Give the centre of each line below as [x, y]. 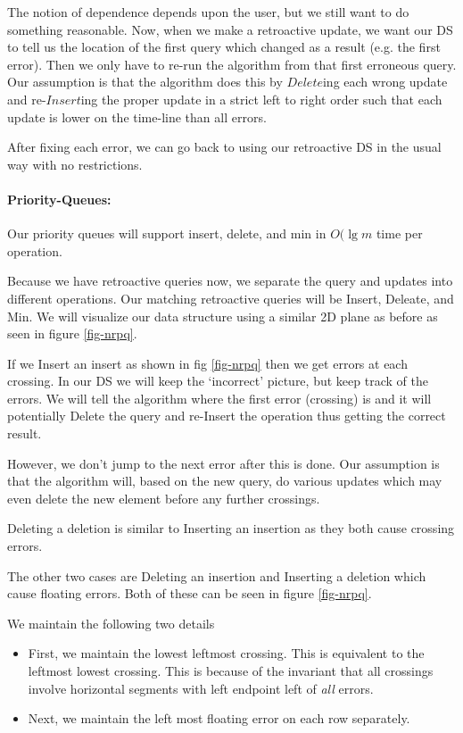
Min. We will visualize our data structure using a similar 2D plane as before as [223, 316]
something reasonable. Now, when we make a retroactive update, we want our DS [230, 29]
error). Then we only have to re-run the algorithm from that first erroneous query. [232, 64]
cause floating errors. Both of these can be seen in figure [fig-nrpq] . [190, 593]
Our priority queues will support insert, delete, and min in [167, 233]
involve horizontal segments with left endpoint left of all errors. [201, 688]
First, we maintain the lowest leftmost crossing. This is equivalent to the [226, 653]
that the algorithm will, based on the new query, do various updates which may [225, 481]
